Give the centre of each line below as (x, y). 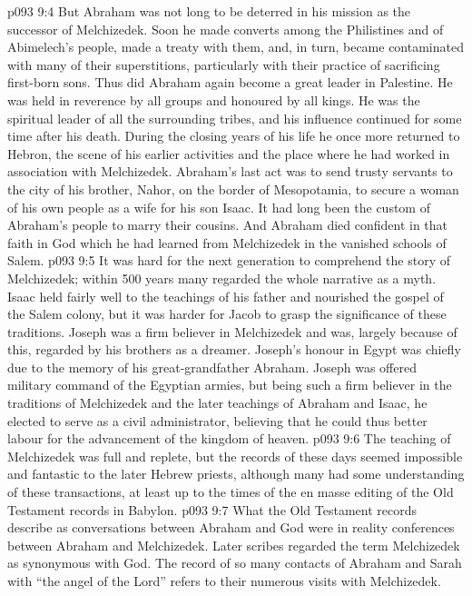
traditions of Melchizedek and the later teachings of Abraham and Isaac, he (217, 403)
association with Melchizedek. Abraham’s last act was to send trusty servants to (230, 171)
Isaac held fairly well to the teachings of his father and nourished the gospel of (226, 296)
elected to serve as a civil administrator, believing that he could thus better (217, 420)
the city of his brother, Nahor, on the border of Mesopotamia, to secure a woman (233, 189)
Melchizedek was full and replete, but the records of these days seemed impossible (235, 456)
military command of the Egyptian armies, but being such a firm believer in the (230, 385)
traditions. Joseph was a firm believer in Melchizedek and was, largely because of (232, 331)
